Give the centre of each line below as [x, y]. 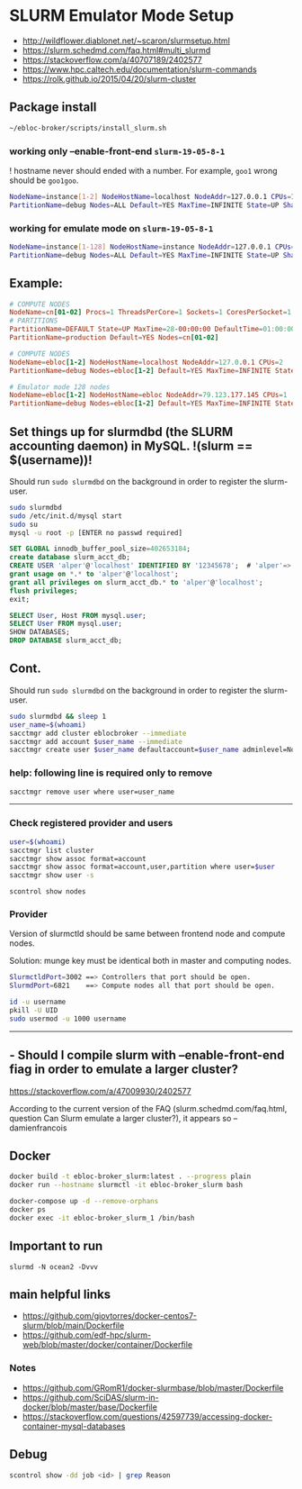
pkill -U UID [34, 1011]
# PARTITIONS [34, 321]
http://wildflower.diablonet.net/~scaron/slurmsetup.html [126, 41]
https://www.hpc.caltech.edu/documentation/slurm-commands [140, 69]
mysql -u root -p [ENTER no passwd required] [96, 532]
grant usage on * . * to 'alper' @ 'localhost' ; [94, 574]
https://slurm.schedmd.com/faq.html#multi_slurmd [116, 50]
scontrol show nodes [48, 892]
